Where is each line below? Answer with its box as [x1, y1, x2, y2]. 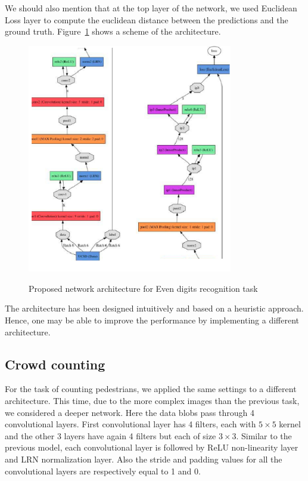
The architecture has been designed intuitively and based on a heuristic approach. [5, 302, 304, 314]
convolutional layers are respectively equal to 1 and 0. [5, 464, 201, 477]
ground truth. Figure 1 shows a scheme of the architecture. [5, 25, 221, 38]
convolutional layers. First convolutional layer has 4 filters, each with [5, 418, 256, 430]
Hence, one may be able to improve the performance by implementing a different [5, 314, 300, 326]
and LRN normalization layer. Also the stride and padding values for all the [5, 453, 282, 465]
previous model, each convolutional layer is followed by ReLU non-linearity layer [5, 441, 298, 454]
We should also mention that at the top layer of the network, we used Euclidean [5, 2, 297, 14]
